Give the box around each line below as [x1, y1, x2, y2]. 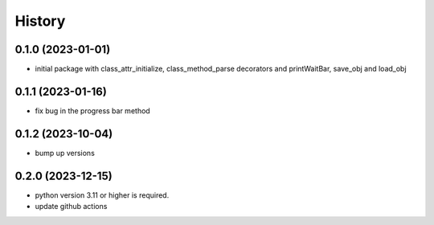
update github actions [35, 202, 108, 211]
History [14, 12, 66, 30]
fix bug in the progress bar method [35, 105, 150, 116]
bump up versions [35, 148, 96, 157]
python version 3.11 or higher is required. [35, 190, 170, 200]
